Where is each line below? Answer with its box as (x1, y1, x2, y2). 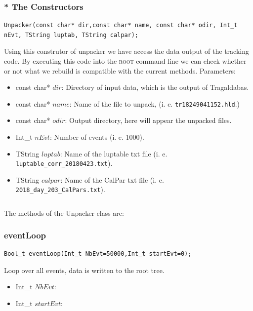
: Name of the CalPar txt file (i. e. (60, 174, 164, 185)
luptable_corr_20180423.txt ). (15, 158, 113, 168)
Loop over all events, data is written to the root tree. (4, 265, 165, 275)
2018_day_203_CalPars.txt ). (15, 184, 105, 194)
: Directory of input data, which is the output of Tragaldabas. (61, 82, 249, 92)
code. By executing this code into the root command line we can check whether (4, 56, 247, 66)
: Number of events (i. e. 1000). (49, 132, 144, 142)
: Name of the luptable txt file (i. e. (60, 148, 168, 158)
